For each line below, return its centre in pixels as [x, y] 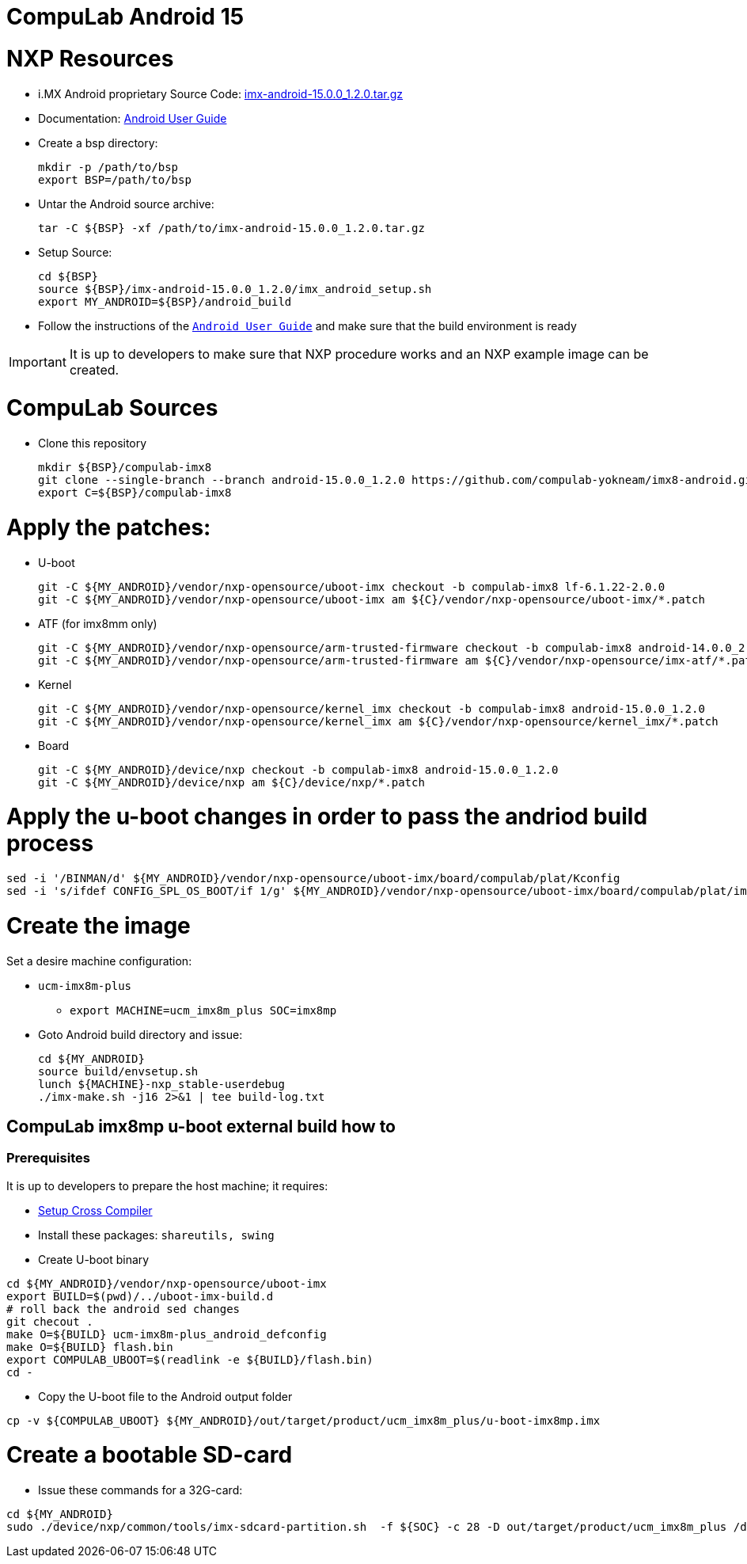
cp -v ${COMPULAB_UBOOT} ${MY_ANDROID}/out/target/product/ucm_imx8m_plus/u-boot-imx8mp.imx [303, 1420]
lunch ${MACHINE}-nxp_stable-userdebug [161, 1084]
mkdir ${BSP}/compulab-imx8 [125, 467]
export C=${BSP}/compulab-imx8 [135, 493]
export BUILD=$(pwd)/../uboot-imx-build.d [140, 1296]
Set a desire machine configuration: [99, 961]
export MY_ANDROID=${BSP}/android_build [165, 301]
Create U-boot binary [94, 1259]
